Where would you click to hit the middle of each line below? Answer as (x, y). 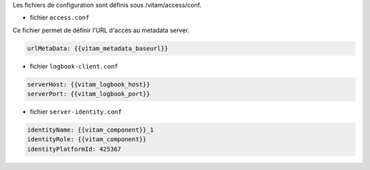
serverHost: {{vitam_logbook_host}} (89, 84)
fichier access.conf (60, 18)
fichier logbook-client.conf (74, 66)
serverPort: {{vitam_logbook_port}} (89, 94)
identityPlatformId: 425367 (74, 149)
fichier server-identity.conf (76, 112)
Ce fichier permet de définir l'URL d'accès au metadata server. (101, 30)
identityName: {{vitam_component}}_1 (90, 130)
